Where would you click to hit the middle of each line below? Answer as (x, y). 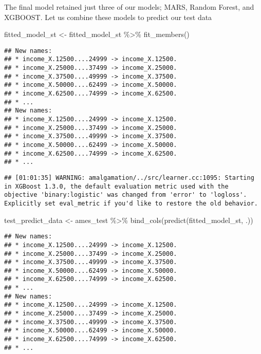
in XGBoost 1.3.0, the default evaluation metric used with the (116, 186)
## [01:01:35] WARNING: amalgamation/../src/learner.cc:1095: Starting (129, 178)
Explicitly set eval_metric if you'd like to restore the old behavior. (131, 203)
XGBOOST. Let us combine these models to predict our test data (108, 17)
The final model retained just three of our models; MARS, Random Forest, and (129, 7)
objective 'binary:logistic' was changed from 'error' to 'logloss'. (126, 195)
